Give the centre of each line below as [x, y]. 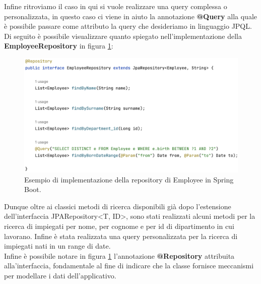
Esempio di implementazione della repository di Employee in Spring [129, 179]
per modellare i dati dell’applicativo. [60, 275]
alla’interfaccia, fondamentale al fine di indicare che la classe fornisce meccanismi [129, 266]
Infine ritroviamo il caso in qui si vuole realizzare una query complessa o [116, 6]
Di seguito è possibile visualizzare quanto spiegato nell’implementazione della [123, 36]
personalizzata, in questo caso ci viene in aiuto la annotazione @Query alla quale [131, 16]
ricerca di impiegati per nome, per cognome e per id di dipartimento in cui [119, 226]
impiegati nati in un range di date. [57, 246]
